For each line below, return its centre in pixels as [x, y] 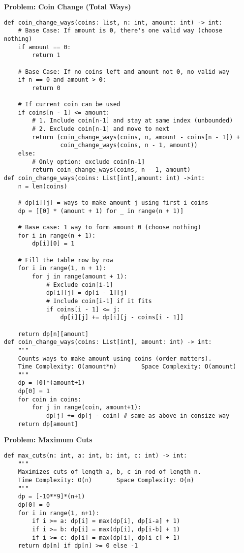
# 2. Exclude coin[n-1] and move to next [101, 129]
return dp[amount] [48, 424]
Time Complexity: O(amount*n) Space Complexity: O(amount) [127, 367]
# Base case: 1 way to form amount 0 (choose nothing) [109, 227]
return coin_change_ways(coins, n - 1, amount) [111, 170]
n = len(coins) [43, 186]
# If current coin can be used [69, 105]
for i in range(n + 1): [57, 235]
